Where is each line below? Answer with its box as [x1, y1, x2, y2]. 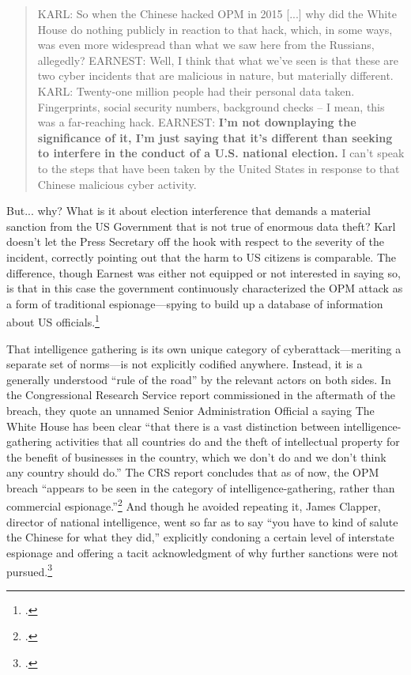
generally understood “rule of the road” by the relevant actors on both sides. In [6, 371, 391, 387]
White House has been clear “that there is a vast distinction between [6, 417, 340, 434]
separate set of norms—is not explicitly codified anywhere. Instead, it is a [6, 356, 363, 372]
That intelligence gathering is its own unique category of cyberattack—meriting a [6, 340, 402, 356]
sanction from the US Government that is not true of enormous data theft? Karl [6, 217, 396, 234]
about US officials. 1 [6, 311, 100, 330]
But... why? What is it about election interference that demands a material [6, 202, 371, 219]
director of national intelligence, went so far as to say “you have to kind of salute [6, 513, 398, 530]
